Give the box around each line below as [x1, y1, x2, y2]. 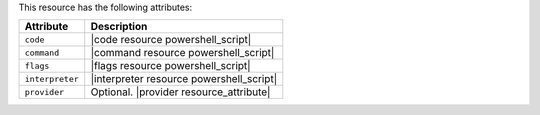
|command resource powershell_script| [90, 46, 275, 60]
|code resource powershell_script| [90, 33, 252, 47]
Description [90, 20, 148, 34]
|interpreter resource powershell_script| [90, 72, 278, 86]
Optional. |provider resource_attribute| [90, 85, 271, 99]
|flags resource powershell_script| [90, 59, 251, 73]
